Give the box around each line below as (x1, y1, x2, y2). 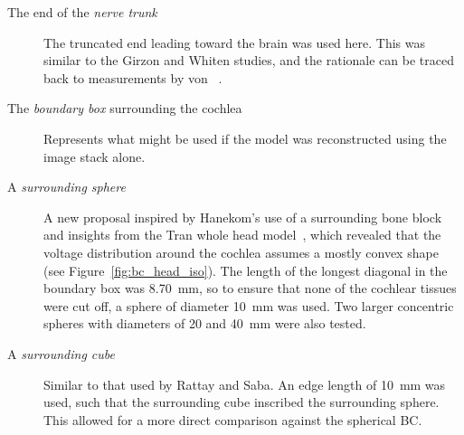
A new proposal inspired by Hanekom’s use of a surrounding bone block (43, 207, 442, 226)
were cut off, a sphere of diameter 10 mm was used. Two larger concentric (43, 296, 454, 315)
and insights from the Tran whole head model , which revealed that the (43, 225, 441, 244)
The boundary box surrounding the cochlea (7, 99, 242, 118)
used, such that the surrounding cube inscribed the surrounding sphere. (43, 392, 440, 411)
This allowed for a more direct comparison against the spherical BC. (43, 410, 422, 429)
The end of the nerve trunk (7, 3, 157, 21)
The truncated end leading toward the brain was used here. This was (43, 33, 426, 52)
